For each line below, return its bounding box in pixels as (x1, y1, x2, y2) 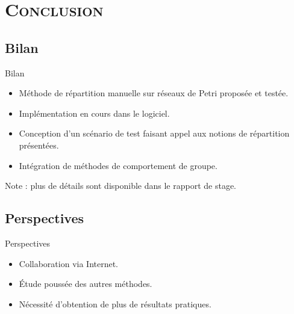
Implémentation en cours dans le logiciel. (19, 106, 170, 119)
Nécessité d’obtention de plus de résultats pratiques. (19, 297, 211, 310)
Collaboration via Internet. (19, 257, 119, 269)
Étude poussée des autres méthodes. (19, 277, 152, 290)
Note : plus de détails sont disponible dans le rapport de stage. (5, 179, 236, 192)
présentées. (19, 138, 59, 151)
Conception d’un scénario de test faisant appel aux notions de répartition (19, 127, 290, 140)
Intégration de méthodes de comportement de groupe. (19, 159, 217, 171)
